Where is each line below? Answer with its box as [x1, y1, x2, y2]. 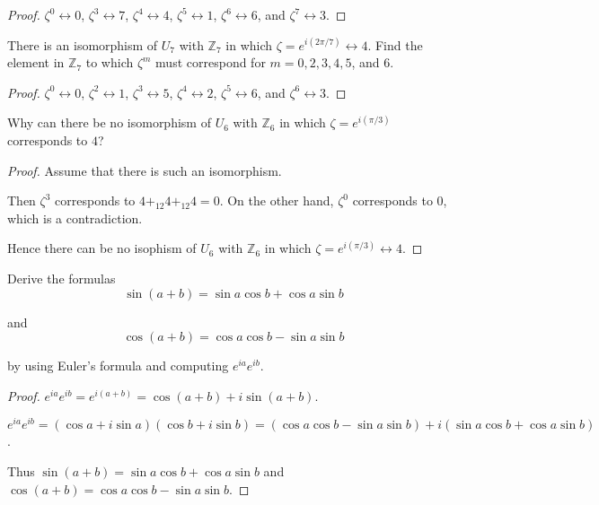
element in [7, 53, 65, 72]
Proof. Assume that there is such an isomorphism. [7, 161, 282, 179]
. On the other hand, [219, 191, 334, 210]
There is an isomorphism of [7, 35, 158, 54]
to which [85, 53, 134, 72]
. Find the [367, 35, 423, 54]
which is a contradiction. [7, 208, 143, 227]
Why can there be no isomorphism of [7, 113, 211, 132]
